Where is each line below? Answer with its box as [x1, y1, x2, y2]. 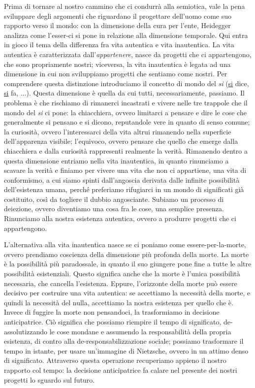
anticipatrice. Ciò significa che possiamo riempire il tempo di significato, [4, 317, 222, 326]
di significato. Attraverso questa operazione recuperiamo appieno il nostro [4, 355, 226, 365]
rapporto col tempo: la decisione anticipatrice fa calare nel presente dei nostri [4, 364, 237, 375]
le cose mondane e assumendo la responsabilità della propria [49, 326, 231, 336]
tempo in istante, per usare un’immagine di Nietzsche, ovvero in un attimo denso [4, 345, 249, 356]
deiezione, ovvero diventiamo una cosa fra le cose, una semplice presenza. [4, 203, 224, 214]
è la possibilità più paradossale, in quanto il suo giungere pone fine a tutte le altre [4, 259, 252, 269]
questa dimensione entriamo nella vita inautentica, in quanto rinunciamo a [4, 155, 229, 165]
